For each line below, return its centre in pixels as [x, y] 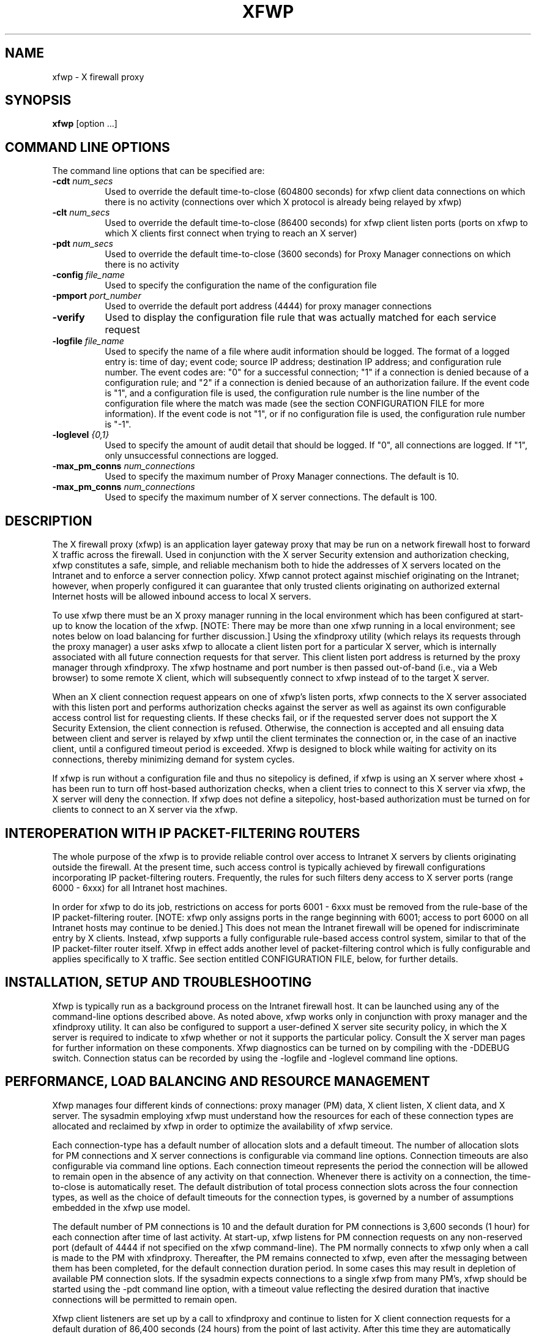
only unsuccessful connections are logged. [192, 456]
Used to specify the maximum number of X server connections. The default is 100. [271, 497]
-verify [69, 318]
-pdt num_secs [83, 244]
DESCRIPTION [49, 521]
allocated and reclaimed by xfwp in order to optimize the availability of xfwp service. [222, 1126]
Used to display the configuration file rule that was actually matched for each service [301, 318]
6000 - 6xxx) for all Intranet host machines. [140, 887]
